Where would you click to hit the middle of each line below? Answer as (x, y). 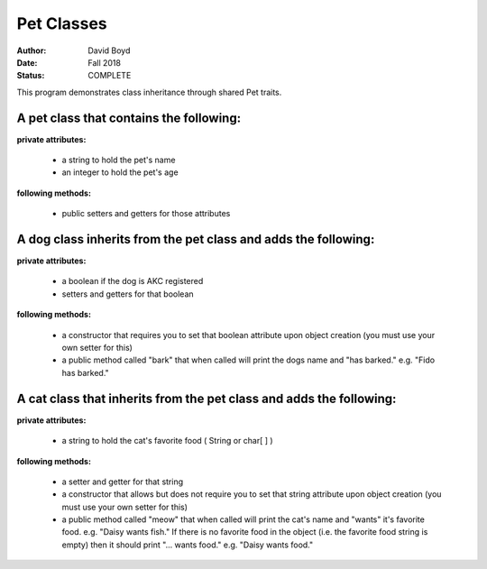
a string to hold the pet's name (119, 160)
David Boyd (109, 50)
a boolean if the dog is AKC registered (133, 281)
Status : (31, 76)
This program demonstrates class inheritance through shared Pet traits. (149, 92)
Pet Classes (62, 23)
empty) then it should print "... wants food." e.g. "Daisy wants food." (188, 545)
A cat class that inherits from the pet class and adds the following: (207, 398)
